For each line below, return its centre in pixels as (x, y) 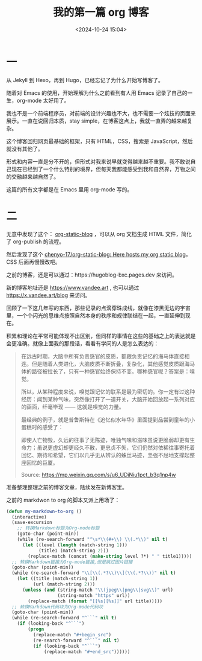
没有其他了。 (27, 148)
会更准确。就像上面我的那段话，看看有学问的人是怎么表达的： (83, 343)
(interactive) (29, 517)
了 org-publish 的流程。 (35, 241)
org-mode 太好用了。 (43, 100)
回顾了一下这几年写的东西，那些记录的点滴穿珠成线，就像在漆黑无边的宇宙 (98, 308)
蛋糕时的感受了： (42, 427)
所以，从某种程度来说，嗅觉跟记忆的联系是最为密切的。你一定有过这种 (108, 391)
